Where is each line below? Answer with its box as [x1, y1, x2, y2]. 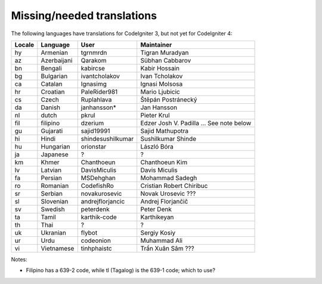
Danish [41, 103, 61, 112]
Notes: [11, 255, 27, 263]
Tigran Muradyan [140, 48, 189, 57]
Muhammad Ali [140, 236, 183, 245]
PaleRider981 [80, 87, 118, 95]
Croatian [41, 87, 65, 95]
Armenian [41, 48, 69, 57]
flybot [80, 229, 98, 237]
